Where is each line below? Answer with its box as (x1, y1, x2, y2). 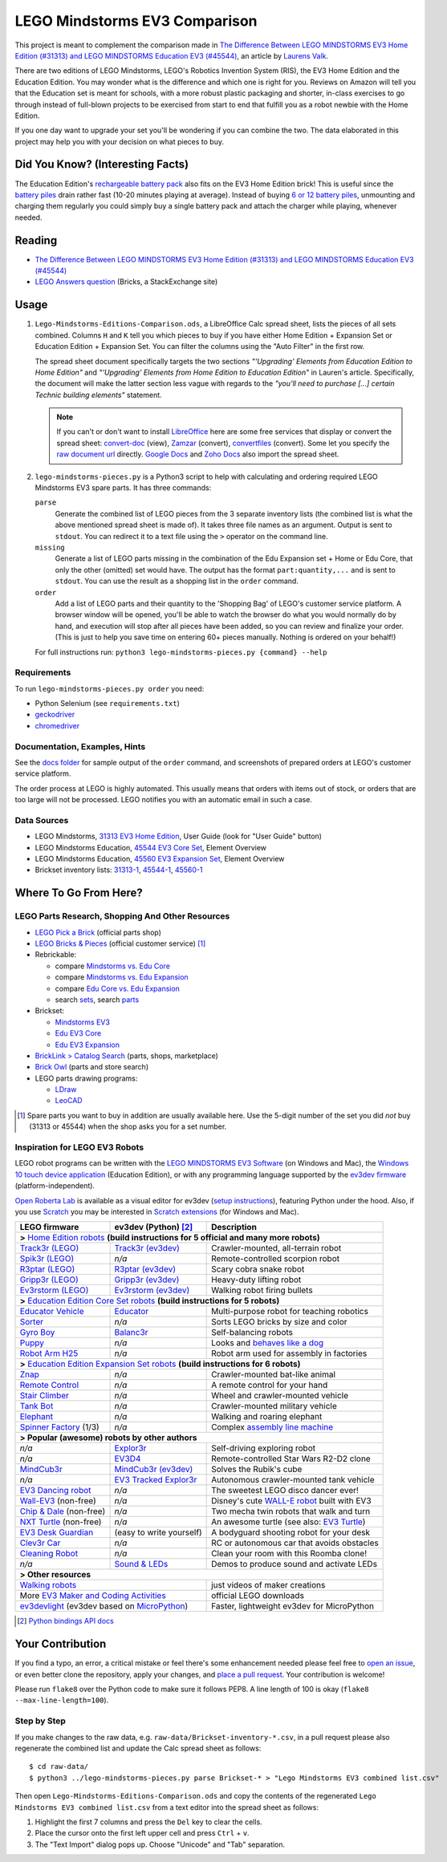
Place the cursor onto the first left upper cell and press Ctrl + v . (35, 1828, 250, 1838)
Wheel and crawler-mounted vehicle (211, 1390, 349, 1402)
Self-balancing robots (211, 1327, 293, 1338)
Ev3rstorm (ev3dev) (114, 1284, 190, 1296)
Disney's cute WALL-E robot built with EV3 (211, 1495, 372, 1507)
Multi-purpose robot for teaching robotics (211, 1306, 369, 1317)
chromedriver (35, 720, 80, 730)
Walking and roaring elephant (211, 1411, 323, 1422)
